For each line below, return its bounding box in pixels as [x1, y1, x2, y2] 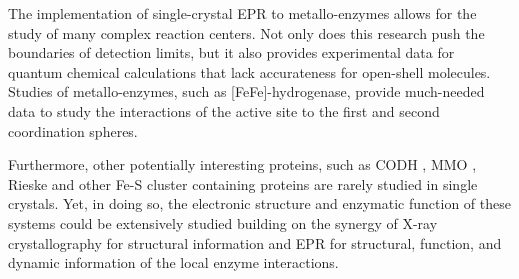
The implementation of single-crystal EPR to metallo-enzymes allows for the [8, 3, 477, 23]
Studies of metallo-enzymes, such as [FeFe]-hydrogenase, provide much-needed [8, 81, 485, 102]
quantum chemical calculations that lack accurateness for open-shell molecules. [8, 61, 491, 82]
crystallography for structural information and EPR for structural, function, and [8, 232, 502, 253]
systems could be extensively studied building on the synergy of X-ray [8, 212, 438, 233]
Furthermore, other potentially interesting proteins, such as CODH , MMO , [8, 154, 477, 175]
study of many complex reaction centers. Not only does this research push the [8, 22, 485, 43]
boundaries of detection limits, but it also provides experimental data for [8, 42, 455, 63]
